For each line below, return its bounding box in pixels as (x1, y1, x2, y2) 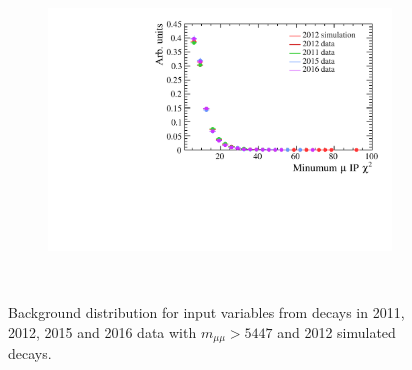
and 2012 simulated (277, 321, 396, 342)
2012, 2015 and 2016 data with (8, 321, 197, 342)
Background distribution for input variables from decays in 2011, (8, 302, 405, 323)
